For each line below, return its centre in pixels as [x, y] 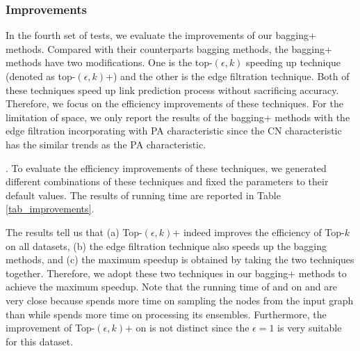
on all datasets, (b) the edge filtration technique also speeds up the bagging [166, 245]
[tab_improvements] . [50, 209]
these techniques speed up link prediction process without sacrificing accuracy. [172, 89]
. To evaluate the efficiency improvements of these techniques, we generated [166, 167]
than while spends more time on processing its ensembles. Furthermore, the [166, 314]
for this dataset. [40, 341]
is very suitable [310, 328]
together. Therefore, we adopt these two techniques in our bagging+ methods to [176, 273]
